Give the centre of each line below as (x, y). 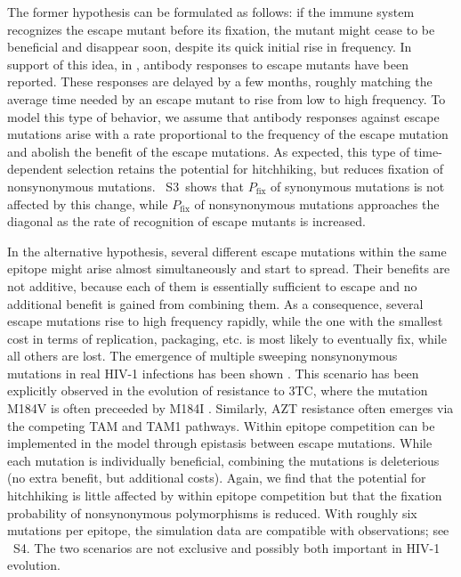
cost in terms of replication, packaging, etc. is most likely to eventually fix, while (227, 338)
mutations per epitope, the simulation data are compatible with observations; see (228, 530)
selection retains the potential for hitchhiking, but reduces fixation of (255, 169)
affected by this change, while (88, 203)
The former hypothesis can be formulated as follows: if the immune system (211, 12)
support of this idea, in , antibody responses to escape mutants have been (208, 64)
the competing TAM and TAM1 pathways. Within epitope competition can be (221, 425)
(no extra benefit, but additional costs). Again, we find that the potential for (217, 478)
